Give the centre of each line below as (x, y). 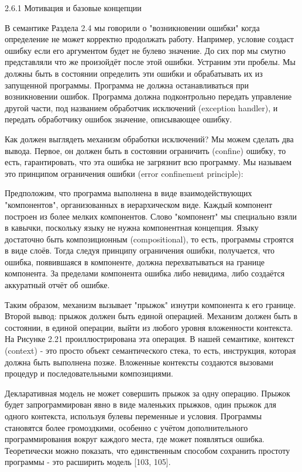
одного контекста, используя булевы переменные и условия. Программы (133, 416)
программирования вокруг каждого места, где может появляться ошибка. (135, 439)
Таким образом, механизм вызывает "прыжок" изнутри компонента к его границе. (150, 304)
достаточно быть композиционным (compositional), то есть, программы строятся (149, 239)
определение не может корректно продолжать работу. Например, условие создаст (149, 39)
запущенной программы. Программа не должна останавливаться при (127, 85)
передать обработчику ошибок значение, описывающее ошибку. (119, 119)
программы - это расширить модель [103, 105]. (88, 462)
